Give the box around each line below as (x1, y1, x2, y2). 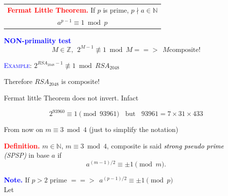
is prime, (103, 4, 129, 15)
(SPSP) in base (4, 150, 49, 160)
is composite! (61, 76, 100, 86)
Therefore (4, 76, 33, 86)
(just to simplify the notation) (89, 124, 179, 134)
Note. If (4, 174, 30, 184)
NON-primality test (4, 35, 71, 45)
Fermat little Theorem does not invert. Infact (4, 92, 139, 102)
